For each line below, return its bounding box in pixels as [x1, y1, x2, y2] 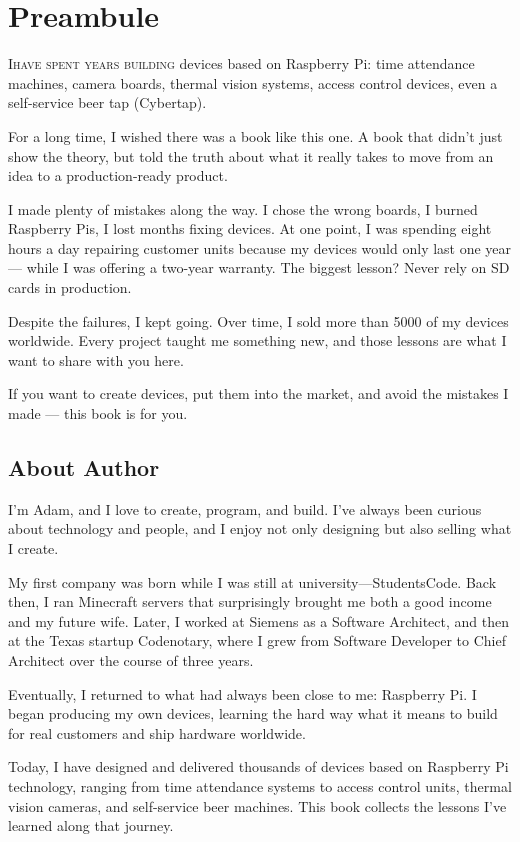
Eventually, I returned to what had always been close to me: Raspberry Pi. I [8, 683, 477, 704]
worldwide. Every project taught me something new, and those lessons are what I [8, 330, 507, 351]
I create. [8, 538, 59, 559]
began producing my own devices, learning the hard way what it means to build [8, 703, 498, 724]
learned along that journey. [8, 815, 174, 836]
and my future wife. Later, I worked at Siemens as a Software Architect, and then [8, 610, 510, 631]
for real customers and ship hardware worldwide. [8, 722, 306, 743]
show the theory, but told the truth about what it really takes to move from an [8, 145, 494, 166]
